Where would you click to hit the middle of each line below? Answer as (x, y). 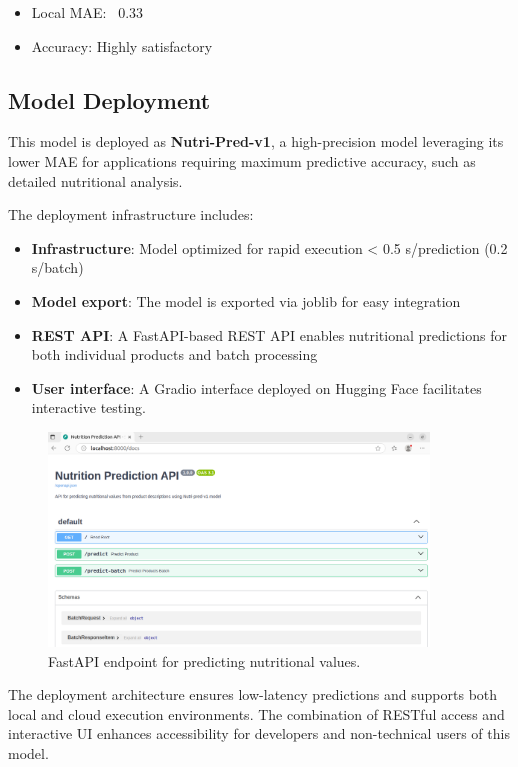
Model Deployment (109, 99)
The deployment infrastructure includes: (131, 214)
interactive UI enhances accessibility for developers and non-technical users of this (259, 733)
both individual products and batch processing (174, 354)
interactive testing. (88, 407)
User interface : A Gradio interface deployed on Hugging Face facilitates (256, 387)
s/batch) (57, 267)
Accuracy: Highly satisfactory (122, 45)
